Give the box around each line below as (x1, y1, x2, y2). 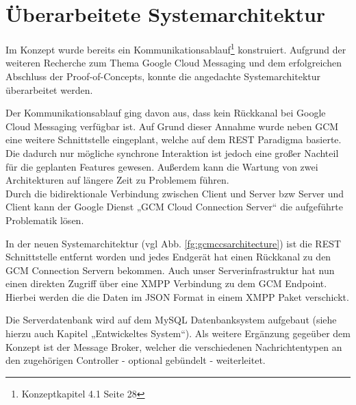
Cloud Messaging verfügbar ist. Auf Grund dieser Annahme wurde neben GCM (5, 119, 339, 133)
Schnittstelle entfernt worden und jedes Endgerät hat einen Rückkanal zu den (5, 249, 331, 264)
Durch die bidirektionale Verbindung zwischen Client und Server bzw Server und (5, 186, 344, 200)
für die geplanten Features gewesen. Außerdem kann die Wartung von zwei (5, 159, 318, 173)
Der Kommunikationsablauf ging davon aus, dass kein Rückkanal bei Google (5, 106, 326, 120)
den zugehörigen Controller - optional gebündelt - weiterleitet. (5, 353, 266, 367)
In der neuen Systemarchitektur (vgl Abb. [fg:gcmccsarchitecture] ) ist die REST (5, 236, 342, 250)
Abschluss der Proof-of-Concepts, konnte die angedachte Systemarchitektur (5, 69, 321, 83)
